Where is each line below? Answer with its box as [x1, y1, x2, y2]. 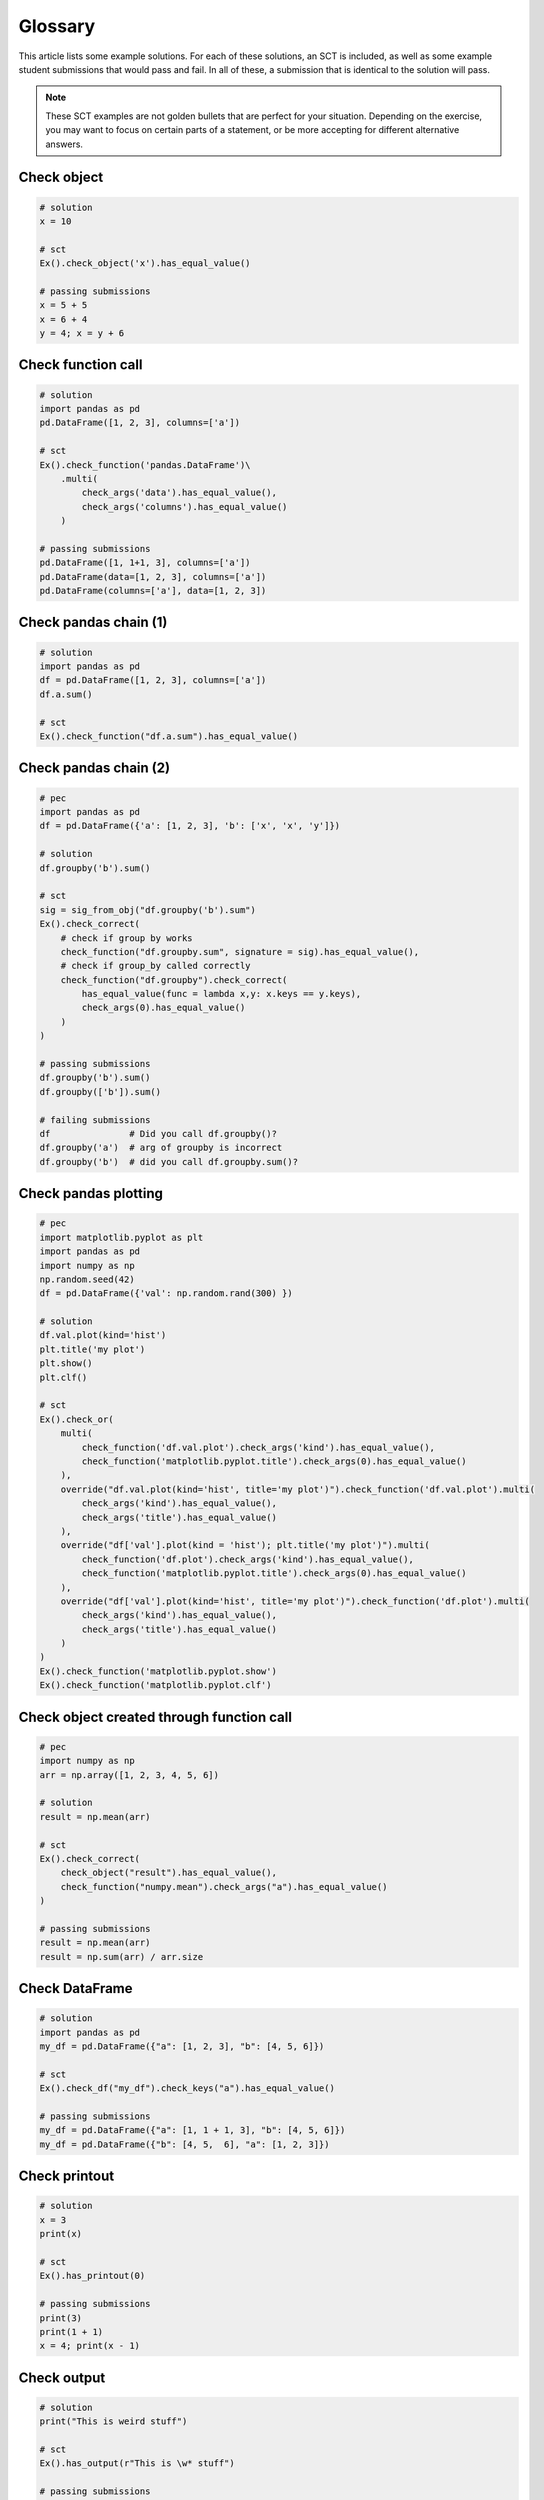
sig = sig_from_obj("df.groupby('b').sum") [39, 904, 257, 915]
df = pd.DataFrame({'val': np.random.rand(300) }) [39, 1288, 294, 1299]
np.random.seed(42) [39, 1273, 135, 1285]
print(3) [39, 2312, 83, 2324]
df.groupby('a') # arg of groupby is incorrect [39, 1142, 283, 1154]
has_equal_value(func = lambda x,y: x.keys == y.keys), [81, 988, 362, 1000]
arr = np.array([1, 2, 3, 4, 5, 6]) [39, 1769, 220, 1780]
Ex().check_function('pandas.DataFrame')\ [39, 459, 251, 470]
